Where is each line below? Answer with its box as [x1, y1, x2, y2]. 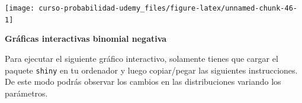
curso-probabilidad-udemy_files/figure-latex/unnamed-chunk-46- [38, 4, 297, 12]
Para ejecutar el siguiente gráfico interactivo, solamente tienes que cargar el [5, 52, 278, 64]
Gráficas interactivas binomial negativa [5, 32, 167, 45]
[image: [5, 4, 35, 12]
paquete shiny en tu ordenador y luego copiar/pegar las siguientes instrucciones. [5, 64, 298, 76]
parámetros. [5, 87, 48, 99]
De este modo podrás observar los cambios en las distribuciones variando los [5, 75, 281, 88]
